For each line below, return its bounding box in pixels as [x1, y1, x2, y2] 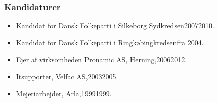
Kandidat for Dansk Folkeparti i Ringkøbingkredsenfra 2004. [16, 37, 204, 47]
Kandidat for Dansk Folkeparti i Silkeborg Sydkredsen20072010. [16, 20, 214, 31]
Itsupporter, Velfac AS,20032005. [16, 71, 118, 81]
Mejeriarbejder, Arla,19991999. [16, 88, 112, 98]
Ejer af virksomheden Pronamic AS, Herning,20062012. [16, 54, 187, 65]
